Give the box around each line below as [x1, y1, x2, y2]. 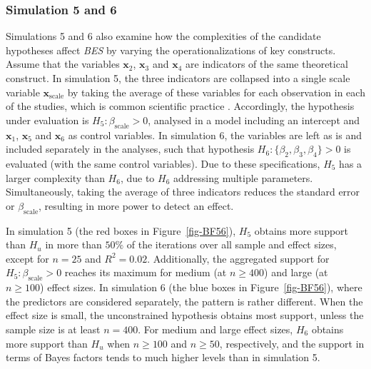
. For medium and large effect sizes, [138, 321, 293, 336]
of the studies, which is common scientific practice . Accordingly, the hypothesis [6, 98, 355, 113]
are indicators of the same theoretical [185, 56, 348, 71]
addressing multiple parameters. [173, 170, 313, 185]
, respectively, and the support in [219, 335, 365, 350]
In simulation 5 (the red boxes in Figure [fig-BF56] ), [6, 223, 236, 238]
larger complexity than [6, 170, 105, 185]
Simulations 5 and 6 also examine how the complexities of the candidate [6, 29, 321, 44]
